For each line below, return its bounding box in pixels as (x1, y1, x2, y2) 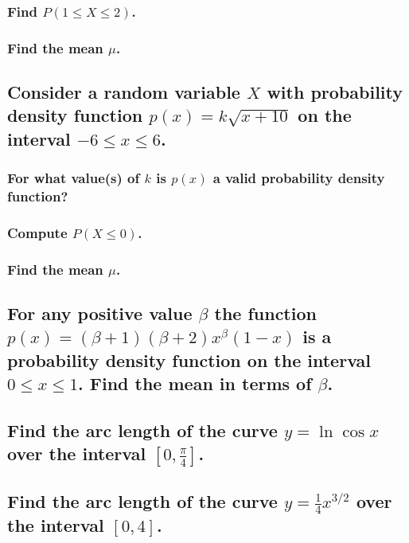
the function (214, 301, 317, 326)
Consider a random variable (7, 80, 240, 104)
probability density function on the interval (7, 347, 371, 372)
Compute (7, 222, 68, 242)
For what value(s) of (7, 168, 140, 188)
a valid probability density (212, 168, 385, 188)
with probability (267, 80, 403, 104)
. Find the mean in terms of (78, 371, 312, 396)
